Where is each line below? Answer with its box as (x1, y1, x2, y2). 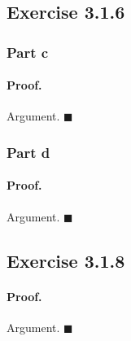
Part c (7, 42, 49, 62)
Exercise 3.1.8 (7, 247, 125, 273)
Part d (7, 142, 50, 162)
